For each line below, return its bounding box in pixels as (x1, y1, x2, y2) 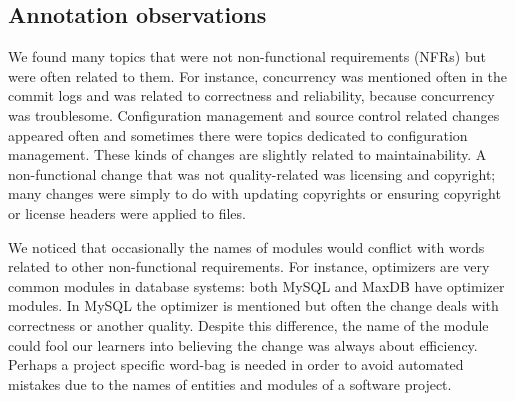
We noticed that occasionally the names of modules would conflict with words (8, 236, 485, 257)
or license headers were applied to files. (8, 202, 246, 223)
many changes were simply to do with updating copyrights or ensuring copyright (8, 183, 501, 204)
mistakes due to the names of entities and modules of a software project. (8, 373, 452, 394)
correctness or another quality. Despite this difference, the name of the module (8, 314, 489, 335)
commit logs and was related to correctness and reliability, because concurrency (8, 85, 495, 106)
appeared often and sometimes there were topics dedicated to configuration (8, 124, 468, 145)
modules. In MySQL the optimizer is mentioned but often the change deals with (8, 295, 499, 316)
